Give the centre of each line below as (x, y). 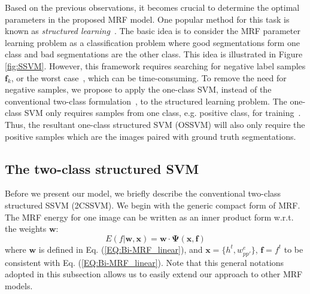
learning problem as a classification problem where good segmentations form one (152, 42)
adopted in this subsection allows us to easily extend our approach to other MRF (154, 274)
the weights (26, 229)
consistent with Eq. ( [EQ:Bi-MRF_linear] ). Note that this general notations (145, 262)
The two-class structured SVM (102, 168)
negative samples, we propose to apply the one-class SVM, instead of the (138, 89)
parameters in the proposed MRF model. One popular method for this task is (147, 19)
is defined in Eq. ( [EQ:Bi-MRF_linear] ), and (121, 249)
